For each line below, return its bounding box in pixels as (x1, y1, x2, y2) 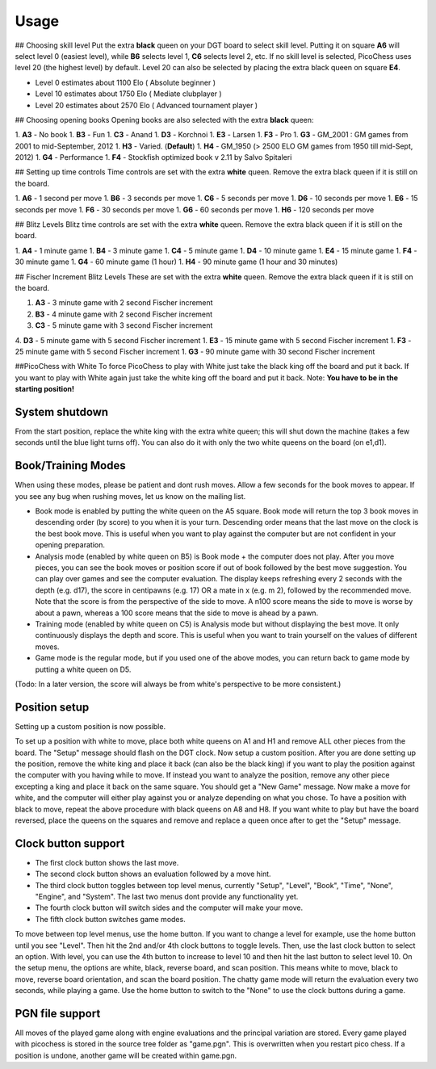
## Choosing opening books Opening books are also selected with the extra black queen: (15, 115, 314, 124)
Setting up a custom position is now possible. (15, 721, 166, 731)
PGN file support (15, 1006, 101, 1021)
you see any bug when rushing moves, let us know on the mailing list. (15, 491, 246, 501)
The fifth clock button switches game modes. (35, 914, 186, 924)
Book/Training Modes (15, 459, 126, 472)
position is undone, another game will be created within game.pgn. (15, 1050, 237, 1060)
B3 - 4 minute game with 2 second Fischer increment (35, 309, 213, 319)
